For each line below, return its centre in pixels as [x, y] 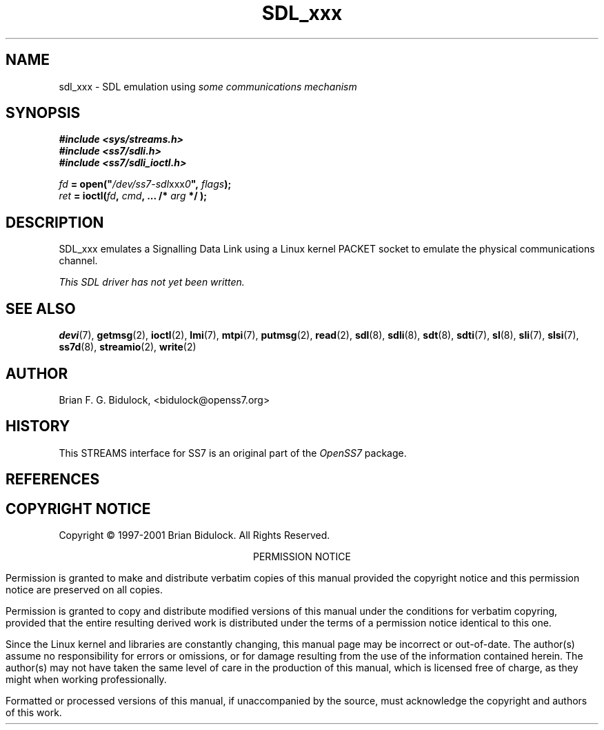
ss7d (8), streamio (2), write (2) [128, 347]
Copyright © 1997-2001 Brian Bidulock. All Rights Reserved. [194, 535]
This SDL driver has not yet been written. [152, 282]
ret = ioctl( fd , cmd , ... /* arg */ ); [133, 196]
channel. [78, 261]
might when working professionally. [86, 680]
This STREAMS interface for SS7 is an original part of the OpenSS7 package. [233, 453]
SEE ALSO [41, 308]
